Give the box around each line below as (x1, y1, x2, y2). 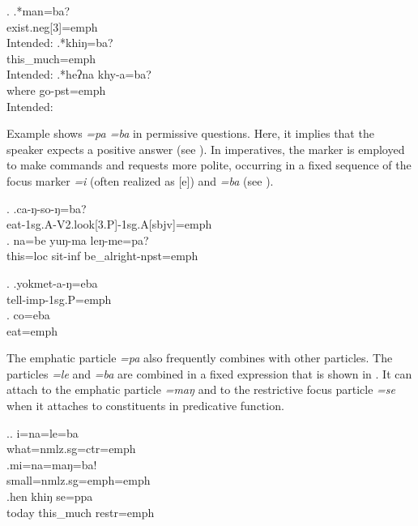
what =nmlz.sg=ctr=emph (6, 440, 136, 457)
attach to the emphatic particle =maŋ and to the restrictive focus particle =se (6, 381, 395, 398)
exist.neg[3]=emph (6, 18, 98, 35)
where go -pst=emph (6, 81, 106, 98)
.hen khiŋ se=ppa (6, 488, 93, 505)
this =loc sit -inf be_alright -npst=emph (6, 247, 198, 264)
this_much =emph (6, 49, 96, 66)
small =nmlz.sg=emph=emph (6, 472, 151, 489)
